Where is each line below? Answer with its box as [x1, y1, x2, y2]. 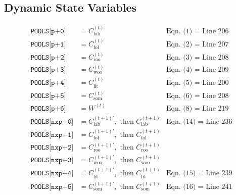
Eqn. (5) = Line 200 [166, 79, 229, 87]
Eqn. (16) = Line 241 [166, 183, 232, 190]
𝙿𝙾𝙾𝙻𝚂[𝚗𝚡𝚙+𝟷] [30, 131, 74, 139]
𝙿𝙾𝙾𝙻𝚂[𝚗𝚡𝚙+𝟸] [30, 144, 74, 152]
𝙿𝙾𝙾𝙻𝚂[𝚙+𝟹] [30, 66, 66, 74]
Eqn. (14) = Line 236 [166, 118, 232, 125]
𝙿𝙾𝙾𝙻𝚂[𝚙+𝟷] [30, 41, 66, 48]
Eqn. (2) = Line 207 [166, 41, 229, 48]
